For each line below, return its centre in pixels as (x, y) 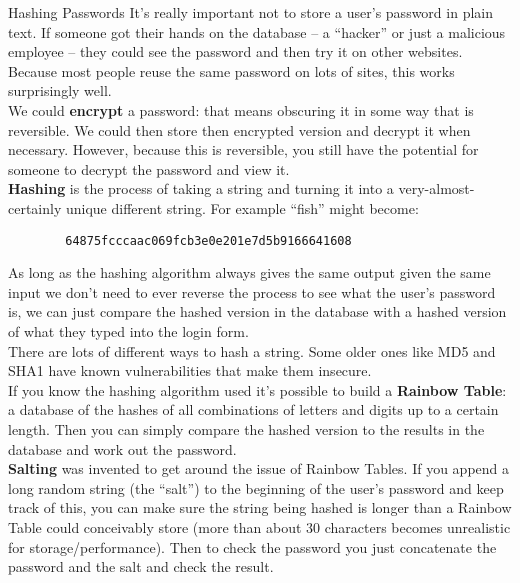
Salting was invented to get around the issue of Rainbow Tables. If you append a (258, 468)
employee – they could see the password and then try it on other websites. (235, 51)
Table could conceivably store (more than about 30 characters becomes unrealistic (259, 526)
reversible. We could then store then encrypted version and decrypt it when (239, 129)
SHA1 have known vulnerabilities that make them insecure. (190, 370)
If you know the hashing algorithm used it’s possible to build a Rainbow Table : (257, 389)
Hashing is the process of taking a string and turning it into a (201, 188)
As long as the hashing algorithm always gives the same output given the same (249, 272)
